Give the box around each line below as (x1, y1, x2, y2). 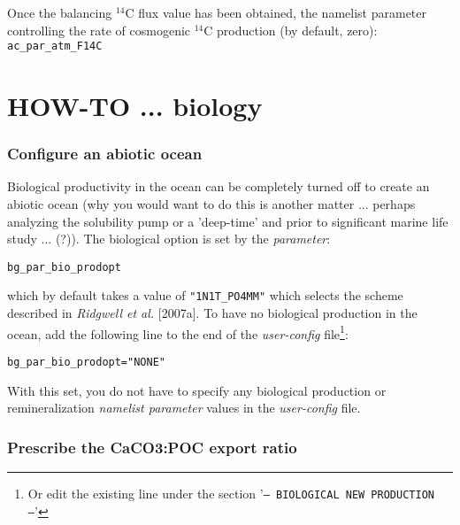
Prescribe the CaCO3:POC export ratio (7, 436, 297, 458)
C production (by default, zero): (203, 20, 378, 39)
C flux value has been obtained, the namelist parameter (125, 4, 426, 21)
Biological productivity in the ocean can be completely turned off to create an (7, 177, 430, 196)
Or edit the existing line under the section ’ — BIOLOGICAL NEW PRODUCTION (27, 484, 434, 503)
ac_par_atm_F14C (7, 40, 103, 53)
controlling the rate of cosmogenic (7, 20, 191, 39)
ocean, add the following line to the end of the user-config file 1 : (7, 321, 349, 343)
